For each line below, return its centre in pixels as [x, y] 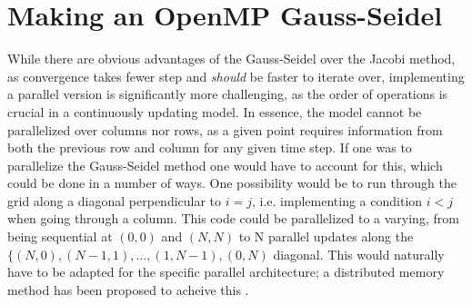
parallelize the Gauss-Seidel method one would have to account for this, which [225, 165]
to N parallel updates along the [326, 236]
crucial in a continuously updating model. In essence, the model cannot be [215, 111]
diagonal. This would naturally [359, 254]
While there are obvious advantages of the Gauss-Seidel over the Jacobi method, [231, 59]
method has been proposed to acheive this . [128, 289]
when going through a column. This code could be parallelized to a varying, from [233, 218]
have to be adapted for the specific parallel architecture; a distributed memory [226, 272]
